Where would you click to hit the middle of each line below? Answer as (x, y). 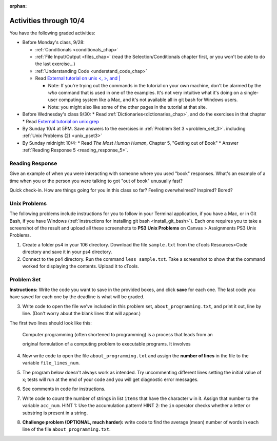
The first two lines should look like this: (51, 323)
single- (251, 93)
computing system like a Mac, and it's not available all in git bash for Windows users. (148, 100)
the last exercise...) (55, 64)
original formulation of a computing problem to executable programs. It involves (106, 344)
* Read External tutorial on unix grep (61, 121)
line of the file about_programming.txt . (66, 429)
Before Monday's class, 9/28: (53, 42)
